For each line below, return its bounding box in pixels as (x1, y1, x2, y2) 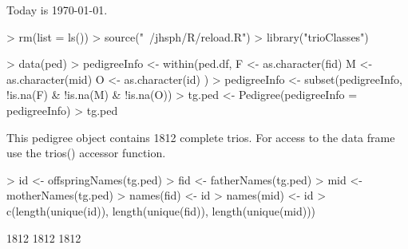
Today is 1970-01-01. (6, 2, 108, 18)
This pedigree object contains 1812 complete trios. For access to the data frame (6, 128, 395, 145)
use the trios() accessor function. (6, 144, 166, 161)
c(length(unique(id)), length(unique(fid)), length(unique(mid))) (6, 202, 316, 219)
